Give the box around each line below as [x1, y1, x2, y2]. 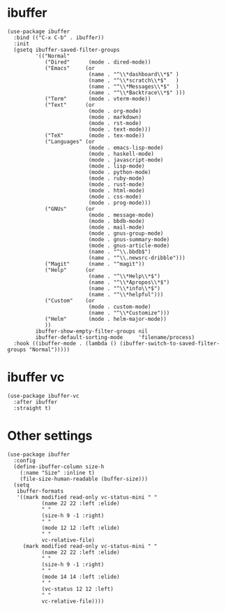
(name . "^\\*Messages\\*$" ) [88, 82, 179, 90]
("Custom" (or [44, 297, 96, 304]
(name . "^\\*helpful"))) [88, 291, 164, 298]
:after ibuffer [13, 398, 58, 405]
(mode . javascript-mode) [88, 156, 164, 164]
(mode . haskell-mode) [88, 150, 155, 157]
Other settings [7, 428, 93, 444]
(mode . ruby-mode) [88, 175, 145, 182]
